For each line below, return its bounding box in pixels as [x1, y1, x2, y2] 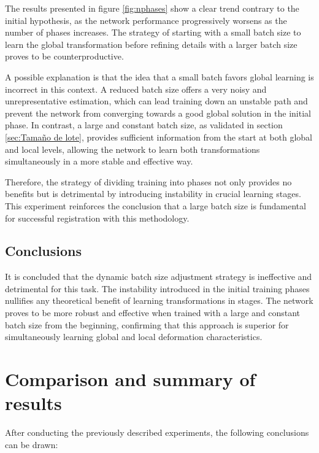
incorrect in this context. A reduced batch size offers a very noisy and [5, 82, 267, 95]
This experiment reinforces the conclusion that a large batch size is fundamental [5, 199, 306, 212]
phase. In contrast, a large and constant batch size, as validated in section [5, 118, 283, 131]
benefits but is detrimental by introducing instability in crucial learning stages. [5, 187, 301, 200]
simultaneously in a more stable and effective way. [5, 155, 193, 168]
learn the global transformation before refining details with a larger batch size [5, 37, 298, 50]
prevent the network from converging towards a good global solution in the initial [5, 106, 311, 119]
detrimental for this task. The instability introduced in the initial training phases [5, 282, 310, 295]
